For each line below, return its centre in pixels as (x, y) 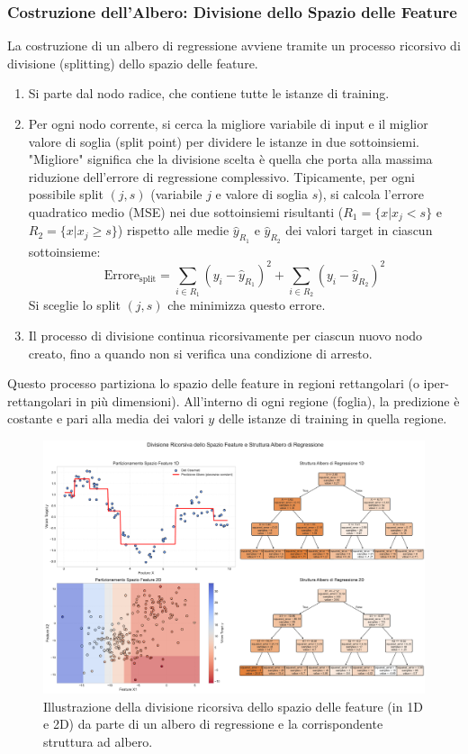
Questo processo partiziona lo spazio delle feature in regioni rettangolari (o (213, 383)
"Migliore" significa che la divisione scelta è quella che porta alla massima (230, 159)
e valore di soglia (261, 194)
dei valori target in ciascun (359, 230)
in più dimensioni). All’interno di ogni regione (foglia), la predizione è (268, 400)
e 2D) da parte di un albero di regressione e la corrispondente (213, 724)
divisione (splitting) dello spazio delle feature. (133, 63)
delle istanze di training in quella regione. (333, 418)
